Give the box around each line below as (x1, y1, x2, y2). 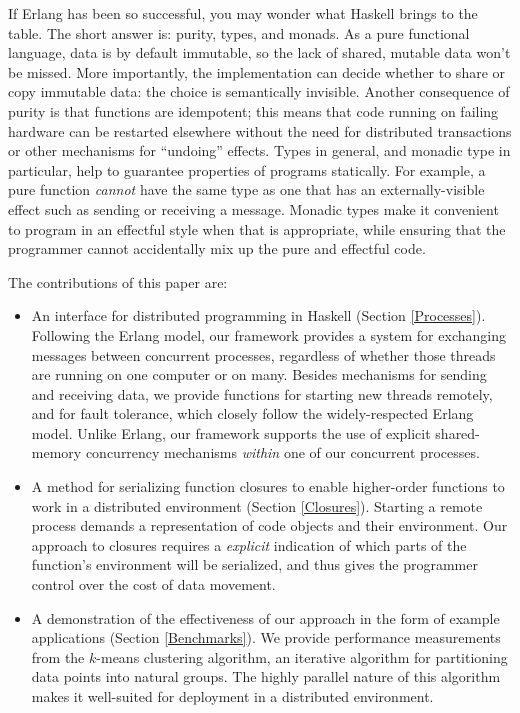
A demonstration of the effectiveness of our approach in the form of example (31, 607, 500, 628)
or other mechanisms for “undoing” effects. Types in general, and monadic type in (8, 140, 511, 161)
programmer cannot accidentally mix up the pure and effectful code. (8, 238, 426, 259)
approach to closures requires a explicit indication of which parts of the (31, 534, 467, 555)
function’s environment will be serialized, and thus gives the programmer (31, 554, 478, 575)
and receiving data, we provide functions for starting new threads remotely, (31, 383, 493, 404)
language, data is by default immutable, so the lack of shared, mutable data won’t (8, 42, 511, 63)
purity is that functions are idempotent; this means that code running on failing (8, 100, 499, 121)
